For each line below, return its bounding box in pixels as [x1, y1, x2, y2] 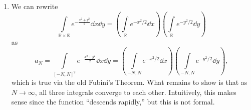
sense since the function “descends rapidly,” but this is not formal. [11, 96, 215, 107]
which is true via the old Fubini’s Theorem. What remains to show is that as [11, 77, 247, 87]
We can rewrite [11, 1, 58, 11]
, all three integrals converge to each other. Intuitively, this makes [35, 86, 236, 97]
